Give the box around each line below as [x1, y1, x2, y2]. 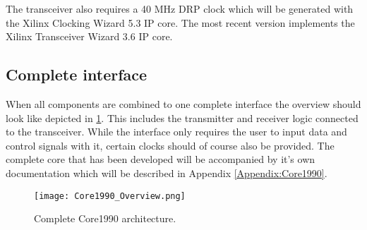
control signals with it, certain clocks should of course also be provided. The [6, 138, 335, 152]
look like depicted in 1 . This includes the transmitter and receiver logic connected [6, 110, 359, 125]
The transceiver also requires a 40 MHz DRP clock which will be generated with [6, 1, 354, 16]
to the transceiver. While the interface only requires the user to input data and [6, 124, 347, 139]
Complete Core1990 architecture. [34, 211, 176, 226]
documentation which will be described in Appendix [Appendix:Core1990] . [6, 165, 327, 180]
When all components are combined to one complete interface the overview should [6, 96, 361, 111]
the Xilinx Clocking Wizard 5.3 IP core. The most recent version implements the [6, 15, 355, 30]
